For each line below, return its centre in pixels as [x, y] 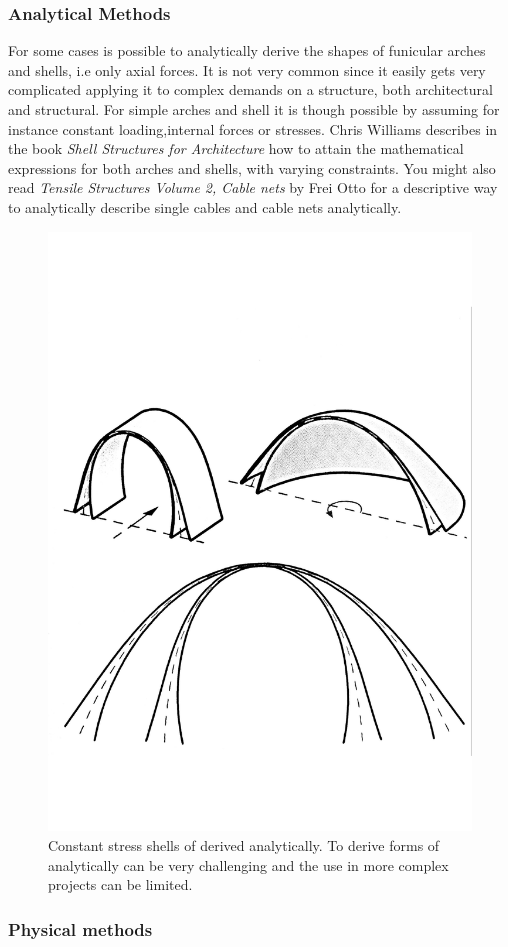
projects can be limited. [120, 884]
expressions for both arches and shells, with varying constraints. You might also [252, 167]
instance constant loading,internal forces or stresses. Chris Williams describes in [253, 128]
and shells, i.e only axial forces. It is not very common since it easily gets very [247, 69]
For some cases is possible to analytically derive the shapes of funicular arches [247, 50]
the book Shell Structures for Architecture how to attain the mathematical [236, 148]
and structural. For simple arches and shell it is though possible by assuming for [254, 109]
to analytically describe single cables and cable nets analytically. [205, 206]
